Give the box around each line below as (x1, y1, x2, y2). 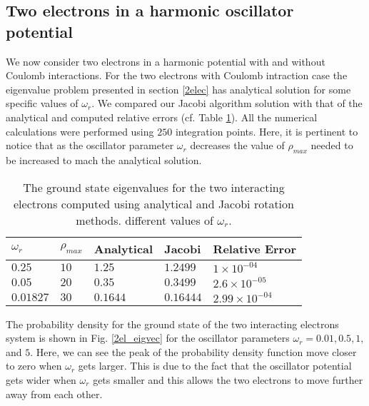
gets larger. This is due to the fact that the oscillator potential (78, 358, 352, 373)
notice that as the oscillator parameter (6, 138, 174, 153)
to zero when (6, 358, 62, 373)
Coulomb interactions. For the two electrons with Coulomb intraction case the (6, 68, 348, 83)
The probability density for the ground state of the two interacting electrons (6, 316, 339, 331)
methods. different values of (76, 211, 213, 228)
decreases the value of (190, 138, 285, 153)
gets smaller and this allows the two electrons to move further (93, 372, 363, 387)
